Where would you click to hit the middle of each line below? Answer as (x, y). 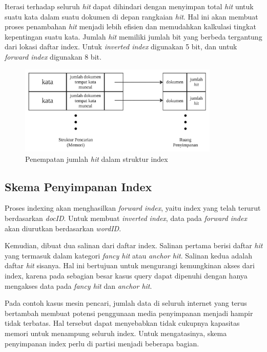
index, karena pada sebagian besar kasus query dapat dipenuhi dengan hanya (126, 275)
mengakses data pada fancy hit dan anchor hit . (78, 285)
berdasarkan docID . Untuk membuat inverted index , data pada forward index (126, 218)
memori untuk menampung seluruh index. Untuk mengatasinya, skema (116, 333)
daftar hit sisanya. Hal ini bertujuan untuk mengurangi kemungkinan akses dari (130, 265)
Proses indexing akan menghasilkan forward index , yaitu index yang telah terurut (133, 208)
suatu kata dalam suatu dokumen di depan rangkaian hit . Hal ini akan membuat (131, 16)
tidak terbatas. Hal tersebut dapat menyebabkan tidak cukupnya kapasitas (122, 323)
